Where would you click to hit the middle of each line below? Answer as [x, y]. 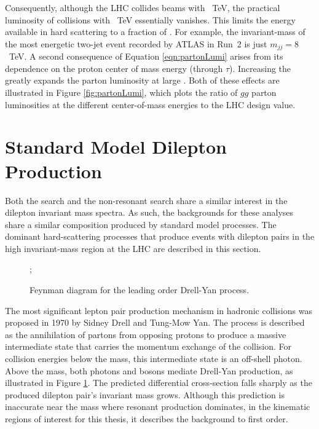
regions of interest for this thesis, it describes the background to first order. [147, 419]
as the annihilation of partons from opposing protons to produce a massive [146, 334]
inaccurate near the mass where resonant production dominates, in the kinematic [158, 407]
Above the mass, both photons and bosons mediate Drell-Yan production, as [149, 370]
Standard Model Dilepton [116, 147]
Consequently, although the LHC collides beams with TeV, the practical [143, 7]
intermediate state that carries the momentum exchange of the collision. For [148, 346]
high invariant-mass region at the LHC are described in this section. [133, 248]
